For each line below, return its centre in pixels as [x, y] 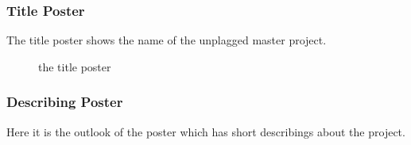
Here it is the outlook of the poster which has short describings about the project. [206, 131]
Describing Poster [65, 102]
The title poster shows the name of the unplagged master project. [167, 40]
